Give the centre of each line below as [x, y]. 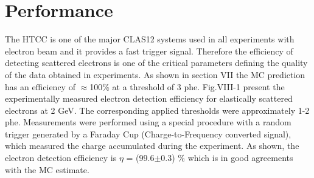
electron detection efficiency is [61, 158]
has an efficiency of [40, 86]
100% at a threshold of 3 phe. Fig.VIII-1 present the [187, 86]
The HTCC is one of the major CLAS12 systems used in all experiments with [150, 39]
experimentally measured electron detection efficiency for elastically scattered [149, 98]
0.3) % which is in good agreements [227, 158]
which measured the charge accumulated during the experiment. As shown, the [152, 146]
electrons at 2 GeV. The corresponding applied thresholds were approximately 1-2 [157, 110]
